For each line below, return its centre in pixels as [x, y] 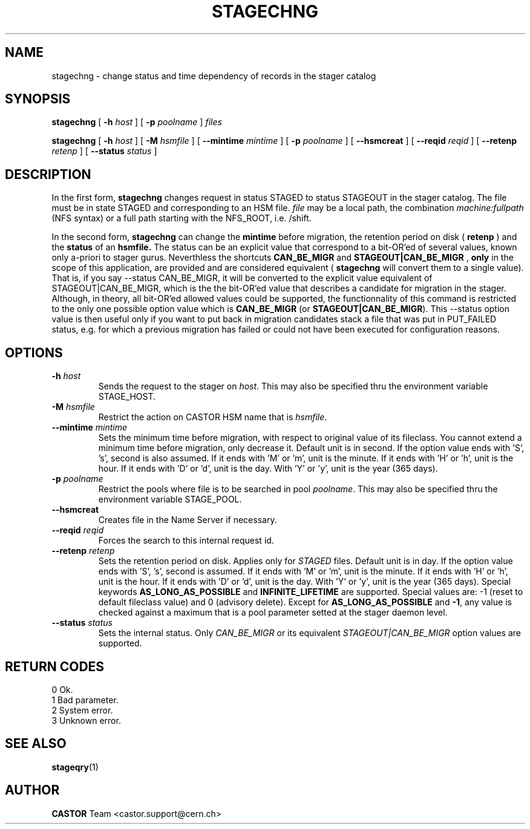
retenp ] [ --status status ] [104, 151]
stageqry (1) [75, 767]
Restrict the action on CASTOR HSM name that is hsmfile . [213, 417]
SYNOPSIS [38, 99]
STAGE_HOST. [127, 397]
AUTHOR [32, 790]
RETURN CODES [55, 666]
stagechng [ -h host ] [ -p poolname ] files [137, 122]
